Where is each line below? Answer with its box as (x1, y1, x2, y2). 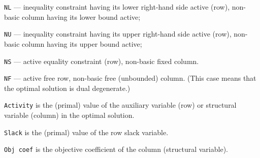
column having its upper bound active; (22, 38, 142, 49)
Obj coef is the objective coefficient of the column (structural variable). (4, 144, 228, 154)
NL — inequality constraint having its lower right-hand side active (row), (4, 2, 230, 12)
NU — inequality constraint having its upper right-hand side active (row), (4, 28, 232, 39)
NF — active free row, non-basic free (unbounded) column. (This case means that (4, 73, 256, 83)
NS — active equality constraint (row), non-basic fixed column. (4, 55, 199, 66)
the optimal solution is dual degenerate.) (4, 82, 131, 93)
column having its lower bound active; (22, 11, 141, 22)
